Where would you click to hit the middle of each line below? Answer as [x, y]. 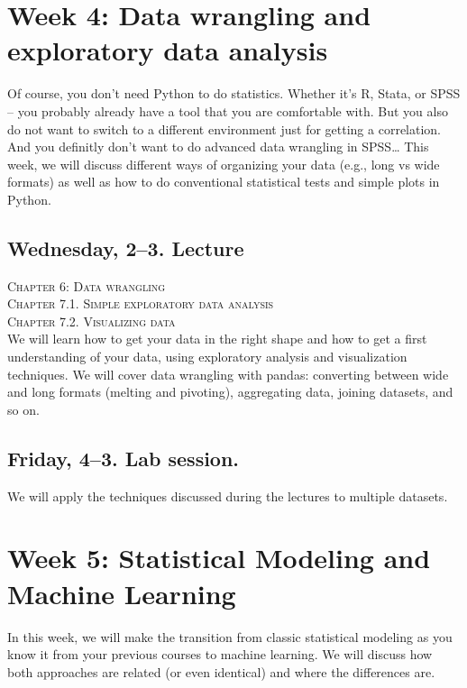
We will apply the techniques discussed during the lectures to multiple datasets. [228, 495]
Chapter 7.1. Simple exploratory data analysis [141, 303]
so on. [23, 409]
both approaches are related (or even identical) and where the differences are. [221, 671]
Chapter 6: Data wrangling [87, 285]
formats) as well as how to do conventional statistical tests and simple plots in [224, 182]
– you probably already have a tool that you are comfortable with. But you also [228, 110]
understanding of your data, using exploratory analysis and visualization [207, 357]
